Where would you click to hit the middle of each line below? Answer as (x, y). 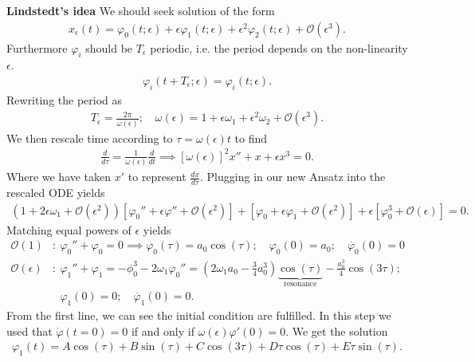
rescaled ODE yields (56, 193)
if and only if (163, 331)
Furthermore (37, 47)
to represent (157, 177)
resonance (300, 283)
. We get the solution (337, 331)
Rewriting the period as (65, 99)
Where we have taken (59, 177)
